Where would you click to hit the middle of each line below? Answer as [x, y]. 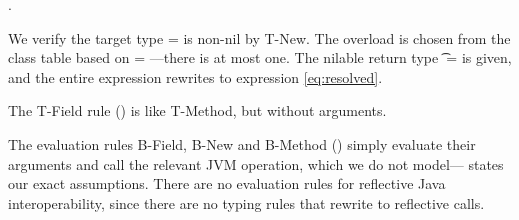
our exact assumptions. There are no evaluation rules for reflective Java [227, 183]
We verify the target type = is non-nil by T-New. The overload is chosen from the [259, 37]
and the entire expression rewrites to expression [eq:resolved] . [195, 76]
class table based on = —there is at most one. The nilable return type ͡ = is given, [260, 57]
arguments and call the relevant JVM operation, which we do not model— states [256, 163]
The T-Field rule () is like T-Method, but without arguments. [197, 110]
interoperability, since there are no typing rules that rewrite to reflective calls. [246, 202]
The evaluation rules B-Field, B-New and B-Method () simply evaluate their [242, 143]
